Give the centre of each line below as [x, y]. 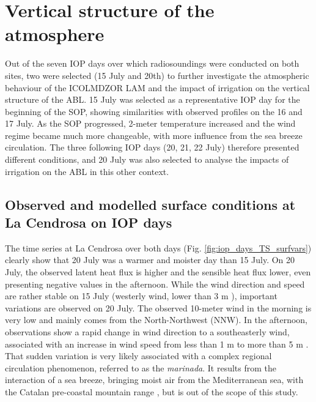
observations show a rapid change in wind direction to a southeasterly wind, [147, 332]
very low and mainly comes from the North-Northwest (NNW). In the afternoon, [156, 320]
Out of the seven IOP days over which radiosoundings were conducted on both [152, 63]
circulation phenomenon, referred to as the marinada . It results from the [141, 367]
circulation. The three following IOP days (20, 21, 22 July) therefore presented [152, 147]
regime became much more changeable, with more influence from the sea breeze [154, 135]
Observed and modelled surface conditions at [150, 204]
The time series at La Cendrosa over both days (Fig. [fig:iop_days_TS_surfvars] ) [158, 248]
